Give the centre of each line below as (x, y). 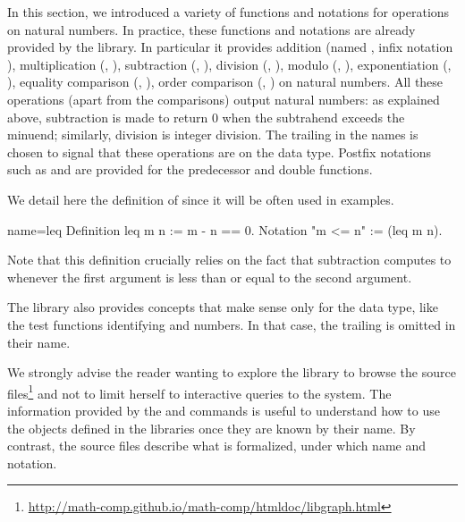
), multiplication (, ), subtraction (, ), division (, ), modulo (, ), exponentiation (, (229, 64)
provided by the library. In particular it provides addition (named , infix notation (230, 47)
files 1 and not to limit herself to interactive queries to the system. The (199, 391)
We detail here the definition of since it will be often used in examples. (201, 199)
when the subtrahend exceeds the (313, 117)
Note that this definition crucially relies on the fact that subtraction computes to (229, 260)
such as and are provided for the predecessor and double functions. (190, 169)
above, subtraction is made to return (108, 117)
